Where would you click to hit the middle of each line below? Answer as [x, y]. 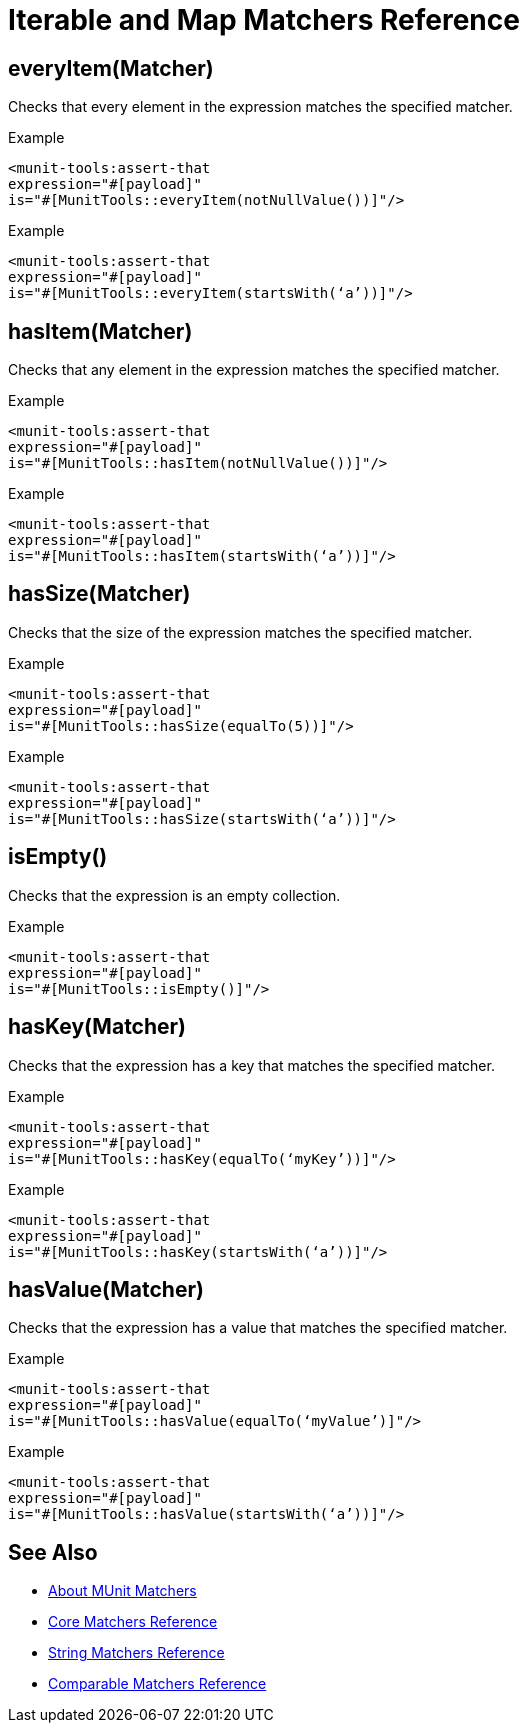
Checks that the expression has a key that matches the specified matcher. [251, 1065]
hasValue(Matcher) [106, 1289]
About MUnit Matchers [122, 1591]
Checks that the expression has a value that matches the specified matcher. [258, 1328]
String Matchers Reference [136, 1653]
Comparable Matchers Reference [157, 1684]
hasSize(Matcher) [99, 594]
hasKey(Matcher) [97, 1027]
